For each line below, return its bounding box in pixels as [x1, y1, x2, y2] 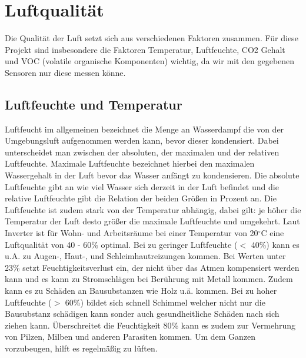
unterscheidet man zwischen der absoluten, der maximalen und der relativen [5, 145, 280, 158]
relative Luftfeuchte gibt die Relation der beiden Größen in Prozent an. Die [5, 192, 277, 204]
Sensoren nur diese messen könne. [5, 66, 126, 78]
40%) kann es [251, 238, 300, 250]
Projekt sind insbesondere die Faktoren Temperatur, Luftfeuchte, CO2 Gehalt [5, 43, 285, 55]
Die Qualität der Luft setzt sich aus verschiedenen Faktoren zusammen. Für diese [5, 32, 298, 44]
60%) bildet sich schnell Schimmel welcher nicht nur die [65, 296, 265, 308]
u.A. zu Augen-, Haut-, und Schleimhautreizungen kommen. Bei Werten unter [5, 250, 286, 262]
